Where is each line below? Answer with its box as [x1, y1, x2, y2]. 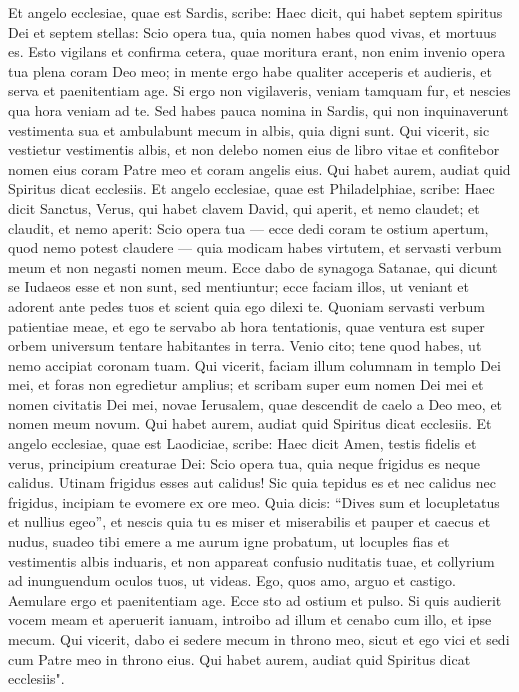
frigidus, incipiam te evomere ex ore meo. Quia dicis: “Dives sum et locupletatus [8, 491, 500, 512]
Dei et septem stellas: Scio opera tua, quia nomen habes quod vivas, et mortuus [8, 21, 497, 42]
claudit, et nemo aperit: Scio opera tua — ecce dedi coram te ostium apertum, [8, 217, 489, 238]
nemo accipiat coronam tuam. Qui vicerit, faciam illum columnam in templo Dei [8, 354, 501, 375]
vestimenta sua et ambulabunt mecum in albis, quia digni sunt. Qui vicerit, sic [8, 119, 490, 140]
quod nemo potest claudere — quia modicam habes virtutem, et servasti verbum [8, 237, 502, 258]
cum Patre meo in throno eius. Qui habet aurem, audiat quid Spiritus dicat [8, 648, 471, 669]
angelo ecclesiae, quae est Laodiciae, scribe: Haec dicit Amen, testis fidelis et [8, 433, 477, 454]
